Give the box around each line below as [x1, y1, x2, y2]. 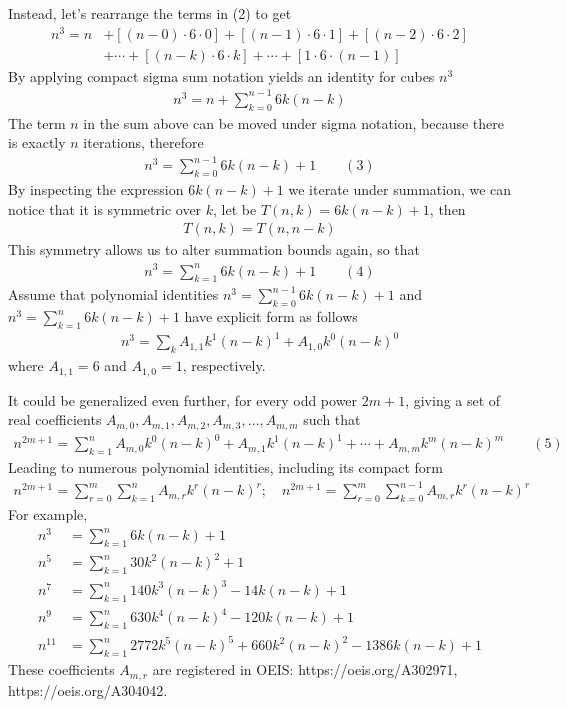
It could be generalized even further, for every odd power [8, 389, 358, 410]
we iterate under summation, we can [288, 179, 512, 200]
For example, [8, 503, 88, 524]
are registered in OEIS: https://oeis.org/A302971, [152, 659, 458, 680]
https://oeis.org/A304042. [8, 679, 168, 700]
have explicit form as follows [184, 306, 358, 327]
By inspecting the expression [8, 179, 184, 200]
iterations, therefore [83, 132, 204, 153]
